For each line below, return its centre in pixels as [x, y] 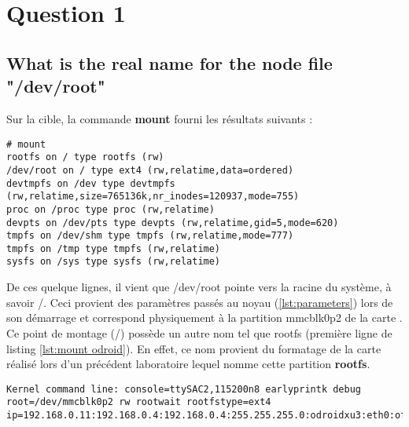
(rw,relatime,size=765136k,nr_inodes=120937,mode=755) [153, 197]
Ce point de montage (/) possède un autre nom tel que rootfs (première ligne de [199, 332]
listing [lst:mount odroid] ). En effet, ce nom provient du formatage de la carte [194, 348]
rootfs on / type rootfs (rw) [85, 157]
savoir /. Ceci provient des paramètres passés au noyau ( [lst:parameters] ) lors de [200, 302]
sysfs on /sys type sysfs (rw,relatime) [114, 262]
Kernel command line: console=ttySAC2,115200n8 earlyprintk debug [184, 389]
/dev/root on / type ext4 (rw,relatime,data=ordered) [150, 170]
